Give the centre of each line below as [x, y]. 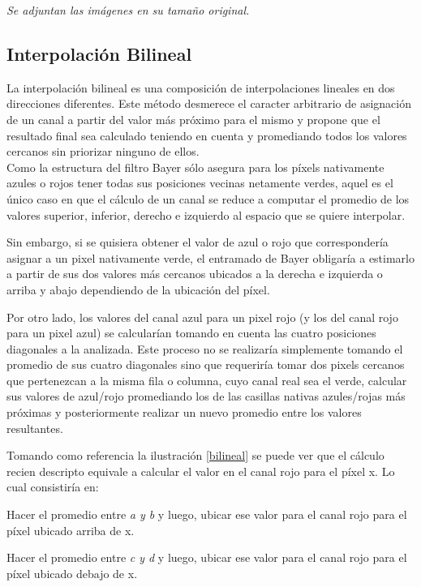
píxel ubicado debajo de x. [72, 573]
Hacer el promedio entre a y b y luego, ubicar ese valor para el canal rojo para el [207, 514]
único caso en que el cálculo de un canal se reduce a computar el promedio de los [208, 198]
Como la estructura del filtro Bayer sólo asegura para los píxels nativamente [195, 167]
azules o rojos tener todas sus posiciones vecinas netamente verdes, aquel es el [200, 183]
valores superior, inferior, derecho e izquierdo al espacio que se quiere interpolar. [206, 214]
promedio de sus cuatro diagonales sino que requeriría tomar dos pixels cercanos [206, 364]
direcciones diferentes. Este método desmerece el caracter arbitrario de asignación [209, 103]
